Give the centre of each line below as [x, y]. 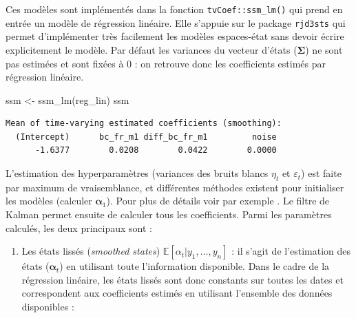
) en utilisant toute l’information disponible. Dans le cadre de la [195, 266]
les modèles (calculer [49, 201]
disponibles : [48, 307]
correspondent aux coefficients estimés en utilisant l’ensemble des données [177, 293]
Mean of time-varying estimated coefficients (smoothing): [144, 124]
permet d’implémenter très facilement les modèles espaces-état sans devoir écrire [175, 36]
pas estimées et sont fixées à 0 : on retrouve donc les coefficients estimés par [166, 63]
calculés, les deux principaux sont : [79, 227]
